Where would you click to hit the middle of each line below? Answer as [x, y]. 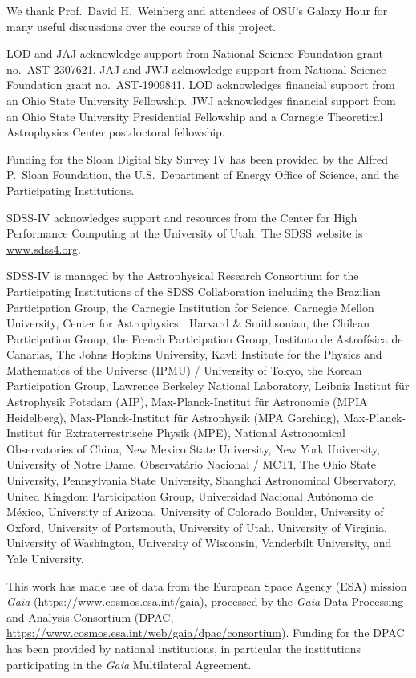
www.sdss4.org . [44, 248]
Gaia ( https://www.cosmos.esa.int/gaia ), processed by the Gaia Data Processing [205, 601]
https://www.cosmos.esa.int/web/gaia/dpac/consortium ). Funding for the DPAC [206, 633]
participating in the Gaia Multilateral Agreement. [129, 664]
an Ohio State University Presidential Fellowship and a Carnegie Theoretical [195, 116]
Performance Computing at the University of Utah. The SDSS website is [185, 233]
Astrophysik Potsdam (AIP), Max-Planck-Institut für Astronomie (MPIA [187, 402]
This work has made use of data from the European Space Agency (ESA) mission [207, 585]
